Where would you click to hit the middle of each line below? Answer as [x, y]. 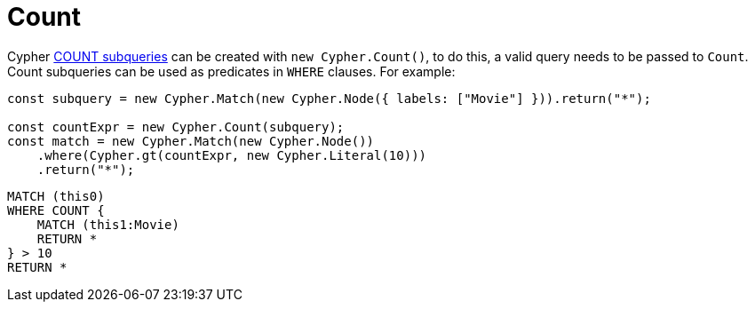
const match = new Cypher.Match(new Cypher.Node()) [191, 141]
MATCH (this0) [56, 196]
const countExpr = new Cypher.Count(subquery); [176, 127]
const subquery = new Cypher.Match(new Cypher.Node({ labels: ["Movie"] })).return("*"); [329, 98]
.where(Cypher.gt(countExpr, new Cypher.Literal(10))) [232, 155]
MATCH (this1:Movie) [108, 224]
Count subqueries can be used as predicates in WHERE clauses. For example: [231, 71]
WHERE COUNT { [56, 210]
